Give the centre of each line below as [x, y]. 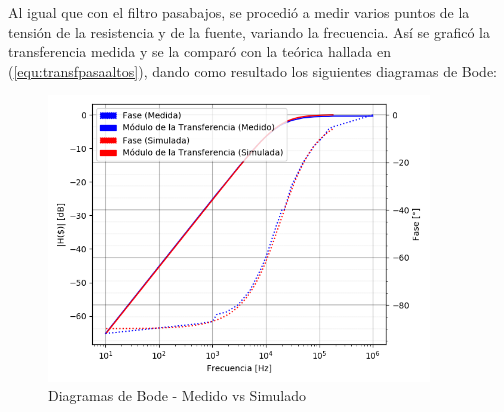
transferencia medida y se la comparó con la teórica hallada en [199, 51]
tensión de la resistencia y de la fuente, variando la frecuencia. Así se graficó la [249, 31]
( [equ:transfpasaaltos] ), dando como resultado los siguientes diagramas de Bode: [253, 70]
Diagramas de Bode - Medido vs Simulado [177, 395]
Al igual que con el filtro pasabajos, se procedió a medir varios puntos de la [239, 12]
